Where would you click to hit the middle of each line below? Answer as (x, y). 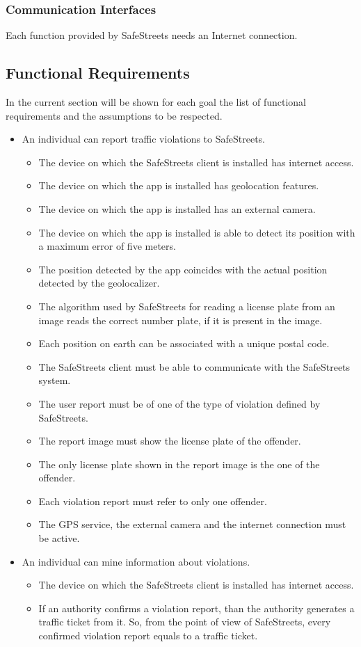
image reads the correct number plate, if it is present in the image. (180, 320)
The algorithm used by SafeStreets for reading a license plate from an (187, 306)
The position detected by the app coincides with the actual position (183, 269)
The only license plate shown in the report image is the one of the (179, 464)
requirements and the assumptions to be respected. (114, 115)
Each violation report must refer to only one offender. (153, 501)
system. (55, 380)
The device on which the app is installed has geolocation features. (179, 185)
